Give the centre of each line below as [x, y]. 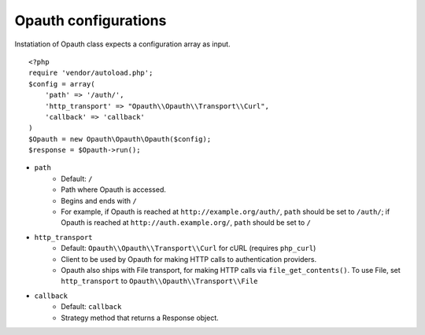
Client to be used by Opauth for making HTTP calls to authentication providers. [189, 259]
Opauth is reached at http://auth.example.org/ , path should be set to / [186, 223]
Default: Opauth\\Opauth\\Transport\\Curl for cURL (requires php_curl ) [188, 248]
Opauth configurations [91, 20]
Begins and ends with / [99, 201]
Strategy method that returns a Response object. [140, 318]
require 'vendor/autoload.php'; [91, 73]
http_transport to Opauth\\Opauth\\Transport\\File [160, 281]
